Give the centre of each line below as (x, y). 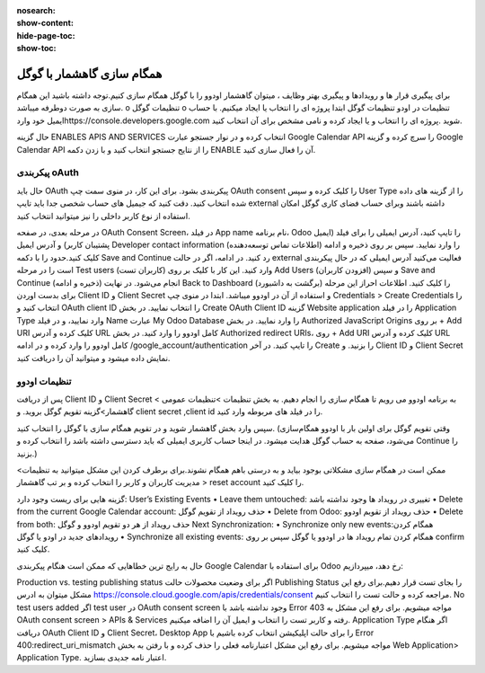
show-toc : (36, 49)
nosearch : (36, 10)
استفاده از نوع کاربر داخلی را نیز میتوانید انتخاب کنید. (103, 216)
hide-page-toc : (46, 35)
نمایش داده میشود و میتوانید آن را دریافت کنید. (93, 358)
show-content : (45, 23)
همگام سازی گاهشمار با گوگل (89, 73)
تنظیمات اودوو (44, 381)
